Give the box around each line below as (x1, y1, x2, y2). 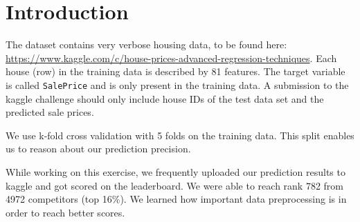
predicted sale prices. (6, 105, 94, 119)
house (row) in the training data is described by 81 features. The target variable (6, 64, 345, 79)
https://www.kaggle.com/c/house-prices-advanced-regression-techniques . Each (6, 50, 337, 65)
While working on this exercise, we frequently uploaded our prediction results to (6, 164, 345, 179)
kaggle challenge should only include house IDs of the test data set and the (6, 91, 324, 105)
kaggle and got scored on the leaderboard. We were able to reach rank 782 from (6, 178, 343, 192)
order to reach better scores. (6, 205, 125, 219)
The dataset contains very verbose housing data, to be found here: (6, 37, 287, 52)
